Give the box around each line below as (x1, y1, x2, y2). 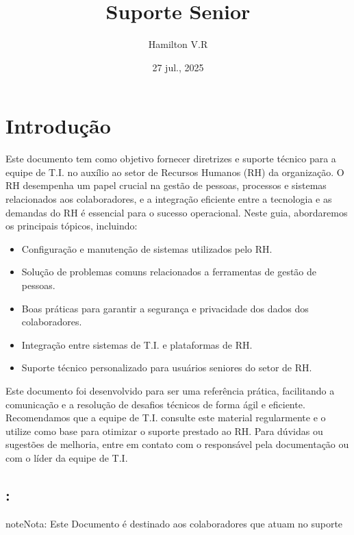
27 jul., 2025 (152, 60, 204, 74)
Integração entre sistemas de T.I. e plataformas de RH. (21, 337, 253, 351)
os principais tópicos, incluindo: (5, 219, 138, 233)
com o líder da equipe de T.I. (5, 450, 128, 464)
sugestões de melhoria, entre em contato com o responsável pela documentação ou (5, 437, 349, 451)
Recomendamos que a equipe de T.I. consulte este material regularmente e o (5, 410, 326, 425)
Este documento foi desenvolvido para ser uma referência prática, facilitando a (5, 383, 335, 397)
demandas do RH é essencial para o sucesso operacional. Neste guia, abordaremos (5, 205, 348, 219)
